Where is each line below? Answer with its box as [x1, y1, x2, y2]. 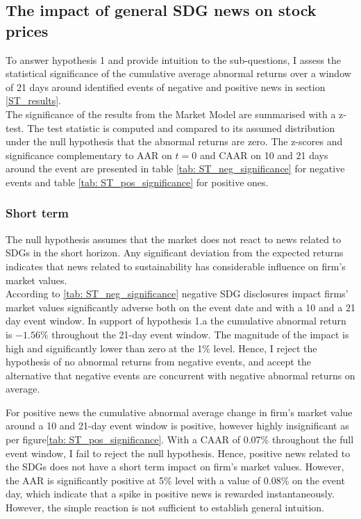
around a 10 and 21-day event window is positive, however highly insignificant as [6, 418, 349, 433]
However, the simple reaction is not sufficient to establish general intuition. [6, 500, 324, 515]
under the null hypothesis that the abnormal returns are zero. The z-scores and [6, 134, 343, 149]
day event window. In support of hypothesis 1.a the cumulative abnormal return [6, 313, 346, 328]
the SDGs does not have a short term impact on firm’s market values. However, [6, 459, 344, 474]
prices [6, 19, 49, 41]
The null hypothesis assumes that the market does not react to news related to [6, 231, 342, 246]
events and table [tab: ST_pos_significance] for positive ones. [6, 174, 269, 189]
